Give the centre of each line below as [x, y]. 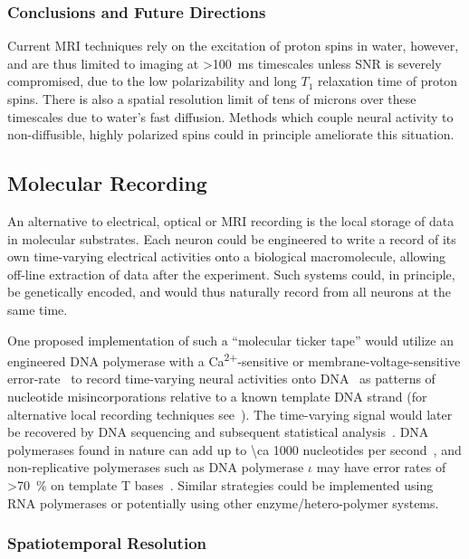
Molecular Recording [107, 183]
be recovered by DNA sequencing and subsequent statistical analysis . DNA [218, 432]
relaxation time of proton [388, 81]
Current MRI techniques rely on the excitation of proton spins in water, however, [233, 46]
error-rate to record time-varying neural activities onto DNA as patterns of [221, 379]
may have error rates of [381, 467]
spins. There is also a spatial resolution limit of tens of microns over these [212, 99]
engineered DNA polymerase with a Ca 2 [119, 360]
